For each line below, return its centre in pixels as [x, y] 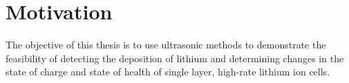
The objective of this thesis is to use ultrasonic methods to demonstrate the [166, 45]
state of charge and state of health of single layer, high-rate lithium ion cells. [168, 72]
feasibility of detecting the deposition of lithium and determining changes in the [175, 58]
